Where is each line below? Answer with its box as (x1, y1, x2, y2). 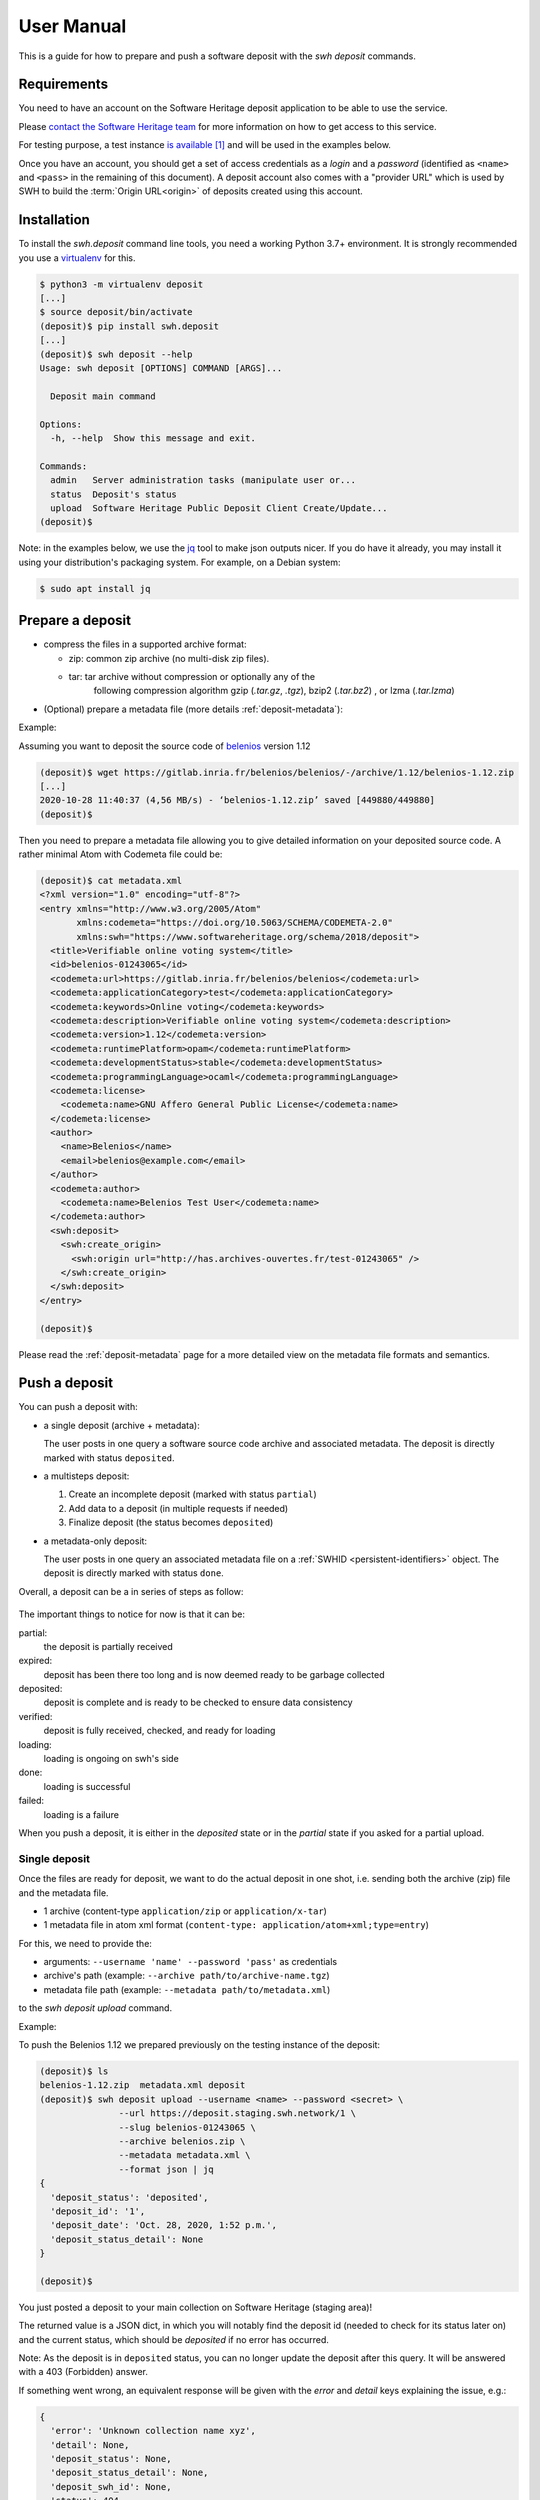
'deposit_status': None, (50, 2453, 172, 2464)
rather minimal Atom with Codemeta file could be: (18, 848, 223, 860)
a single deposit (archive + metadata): (43, 1419, 200, 1431)
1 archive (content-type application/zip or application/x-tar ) (43, 1905, 327, 1917)
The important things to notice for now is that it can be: (18, 1608, 245, 1620)
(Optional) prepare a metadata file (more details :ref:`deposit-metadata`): (43, 703, 344, 715)
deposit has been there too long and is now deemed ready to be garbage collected (43, 1668, 385, 1680)
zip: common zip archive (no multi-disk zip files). (68, 652, 270, 664)
